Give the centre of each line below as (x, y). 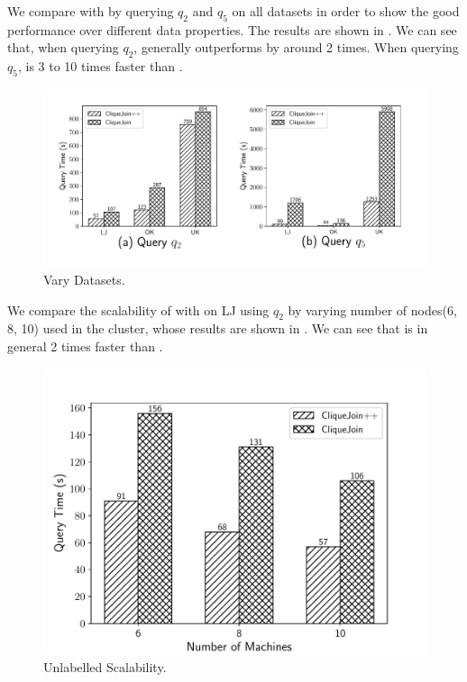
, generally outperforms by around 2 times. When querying (296, 47)
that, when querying (63, 47)
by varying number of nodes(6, (372, 309)
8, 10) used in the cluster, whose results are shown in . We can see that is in (218, 328)
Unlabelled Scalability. (105, 667)
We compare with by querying (91, 11)
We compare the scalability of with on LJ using (138, 309)
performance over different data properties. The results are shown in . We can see (232, 29)
